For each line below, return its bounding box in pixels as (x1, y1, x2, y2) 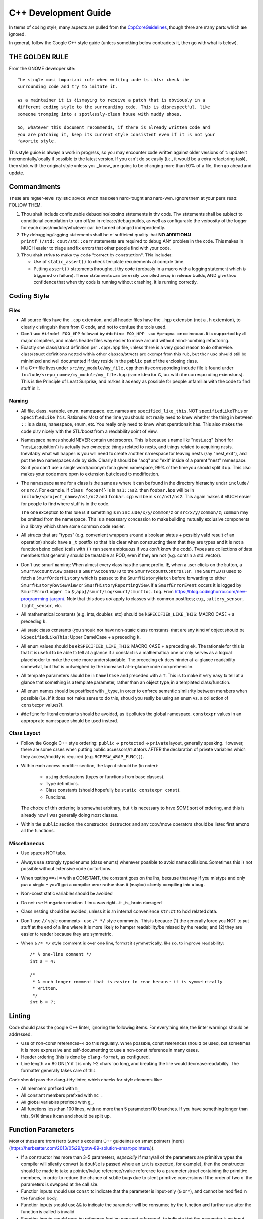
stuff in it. (21, 385, 40, 391)
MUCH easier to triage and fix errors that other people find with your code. (21, 245, 171, 251)
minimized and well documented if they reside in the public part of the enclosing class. (21, 358, 198, 364)
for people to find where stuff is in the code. (21, 500, 110, 507)
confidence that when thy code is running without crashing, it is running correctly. (33, 279, 198, 285)
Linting (9, 1012, 31, 1020)
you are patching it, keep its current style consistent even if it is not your (18, 132, 216, 137)
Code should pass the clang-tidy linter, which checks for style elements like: (9, 1077, 163, 1082)
